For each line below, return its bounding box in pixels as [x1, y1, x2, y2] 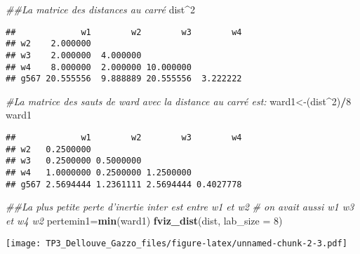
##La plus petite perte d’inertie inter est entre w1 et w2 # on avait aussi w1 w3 [6, 199, 354, 214]
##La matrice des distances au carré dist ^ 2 [6, 2, 196, 16]
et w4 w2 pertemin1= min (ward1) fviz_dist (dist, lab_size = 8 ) [6, 213, 283, 227]
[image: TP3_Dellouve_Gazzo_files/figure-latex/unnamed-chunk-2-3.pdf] [6, 238, 347, 248]
